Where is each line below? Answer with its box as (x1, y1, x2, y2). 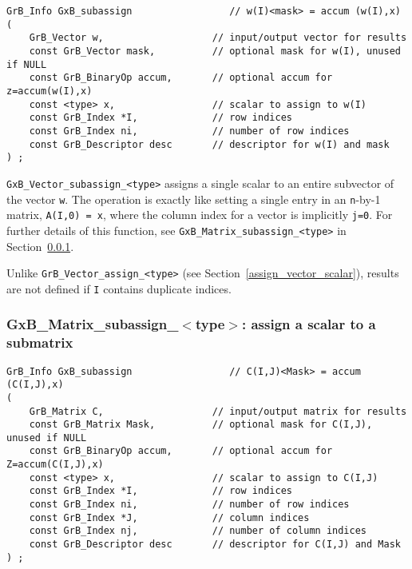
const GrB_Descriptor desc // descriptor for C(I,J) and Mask (29, 539, 401, 551)
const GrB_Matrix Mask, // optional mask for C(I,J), (29, 419, 373, 431)
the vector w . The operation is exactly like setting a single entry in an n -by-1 (6, 190, 381, 207)
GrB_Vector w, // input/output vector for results (29, 32, 407, 44)
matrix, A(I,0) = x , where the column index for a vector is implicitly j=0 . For (6, 206, 393, 223)
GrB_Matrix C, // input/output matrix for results (29, 405, 407, 417)
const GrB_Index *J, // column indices (29, 511, 310, 523)
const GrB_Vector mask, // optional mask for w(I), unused (29, 45, 401, 57)
